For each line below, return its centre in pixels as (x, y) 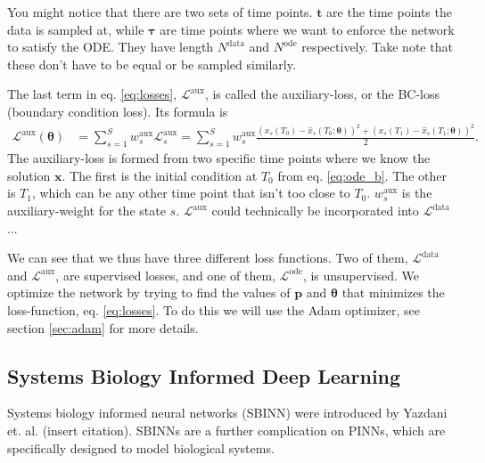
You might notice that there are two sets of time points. (160, 12)
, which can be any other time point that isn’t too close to (191, 193)
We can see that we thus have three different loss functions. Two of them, (208, 258)
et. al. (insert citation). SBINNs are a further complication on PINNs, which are (226, 430)
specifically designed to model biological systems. (141, 447)
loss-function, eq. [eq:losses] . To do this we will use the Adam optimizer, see (214, 310)
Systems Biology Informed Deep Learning (204, 375)
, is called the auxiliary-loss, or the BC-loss (322, 94)
